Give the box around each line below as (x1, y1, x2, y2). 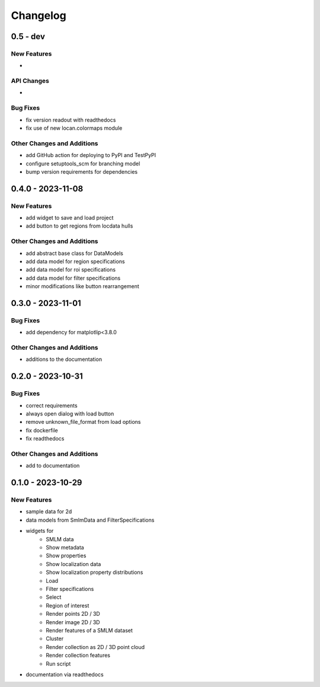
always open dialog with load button (25, 410, 114, 417)
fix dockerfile (25, 427, 59, 434)
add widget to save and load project (25, 214, 114, 222)
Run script (46, 660, 71, 667)
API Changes (11, 77, 50, 85)
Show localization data (46, 560, 101, 567)
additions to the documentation (25, 356, 103, 363)
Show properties (46, 552, 87, 560)
